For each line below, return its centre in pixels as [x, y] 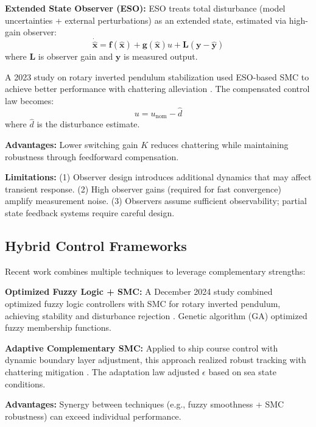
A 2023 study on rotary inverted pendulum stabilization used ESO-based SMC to [157, 76]
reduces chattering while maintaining [219, 145]
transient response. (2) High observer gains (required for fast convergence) [143, 189]
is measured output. [161, 56]
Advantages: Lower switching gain [72, 145]
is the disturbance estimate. [88, 124]
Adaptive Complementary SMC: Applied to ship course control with [142, 348]
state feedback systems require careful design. [90, 213]
